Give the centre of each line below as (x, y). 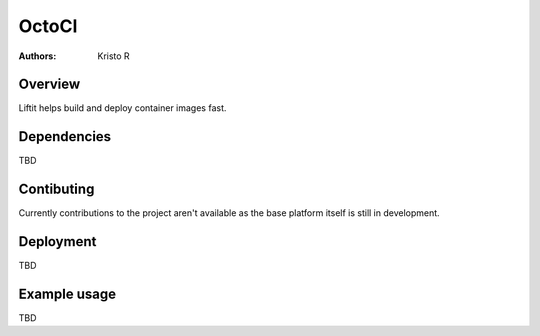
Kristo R (113, 56)
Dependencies (65, 136)
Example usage (67, 293)
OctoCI (48, 26)
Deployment (57, 241)
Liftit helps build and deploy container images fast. (122, 108)
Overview (49, 84)
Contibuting (56, 189)
